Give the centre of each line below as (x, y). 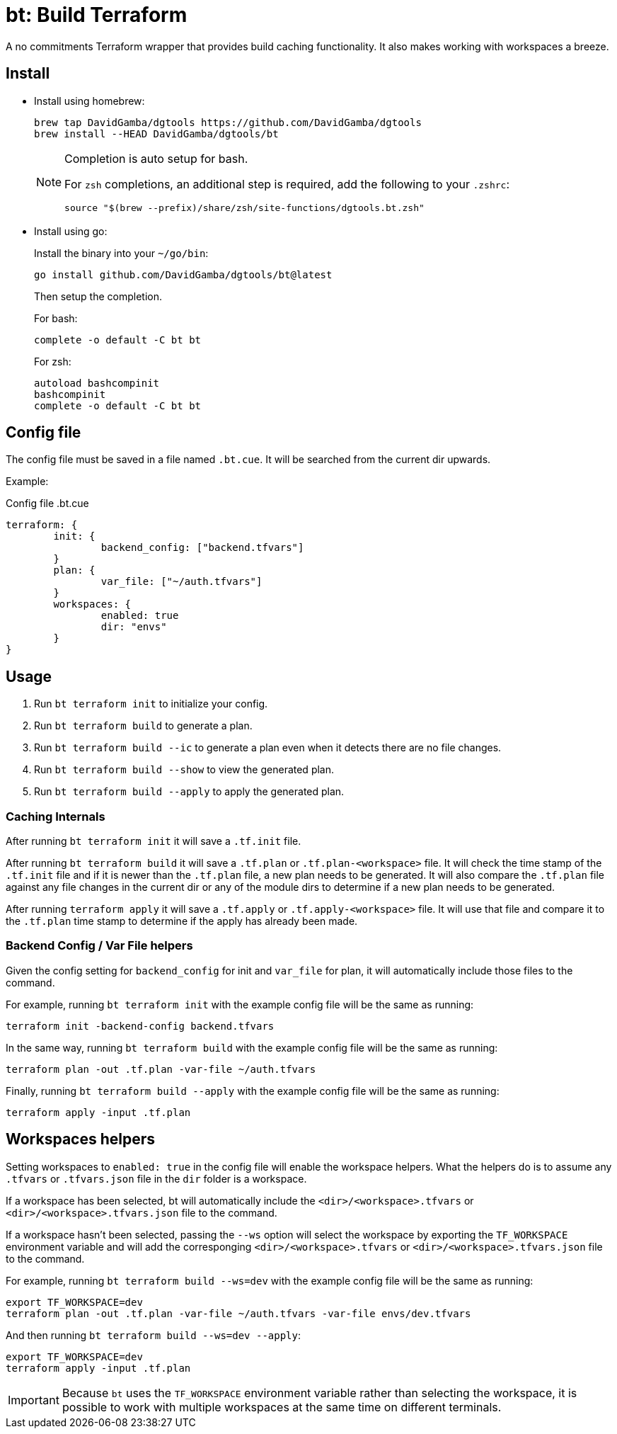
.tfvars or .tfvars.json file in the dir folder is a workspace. (156, 1178)
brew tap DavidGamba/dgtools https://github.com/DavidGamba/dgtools (228, 122)
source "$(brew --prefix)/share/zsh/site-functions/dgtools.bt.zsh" (244, 207)
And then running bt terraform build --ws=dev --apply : (154, 1335)
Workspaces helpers (81, 1139)
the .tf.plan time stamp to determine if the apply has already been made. (182, 921)
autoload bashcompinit (97, 383)
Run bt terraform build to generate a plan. (143, 726)
